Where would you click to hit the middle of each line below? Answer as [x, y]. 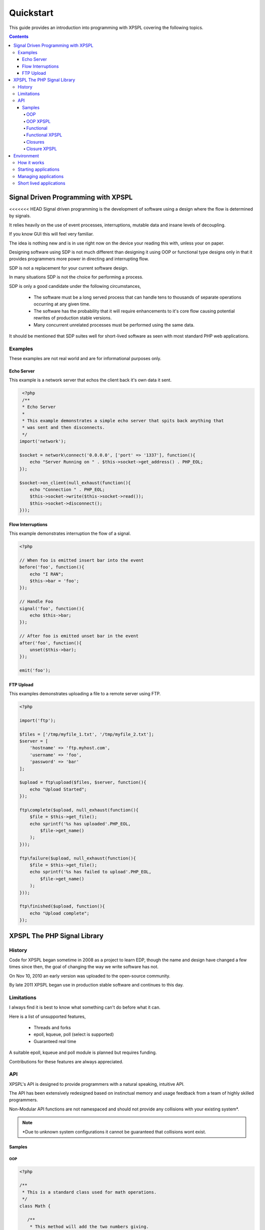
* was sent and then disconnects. [64, 428]
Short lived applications [42, 183]
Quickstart [31, 13]
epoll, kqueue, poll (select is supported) [74, 1034]
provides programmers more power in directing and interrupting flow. [79, 259]
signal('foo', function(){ [52, 608]
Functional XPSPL [44, 135]
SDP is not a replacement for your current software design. [69, 268]
